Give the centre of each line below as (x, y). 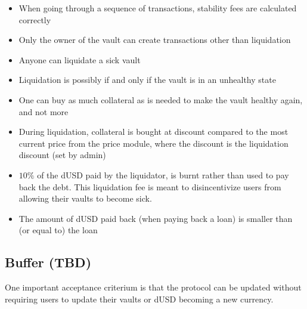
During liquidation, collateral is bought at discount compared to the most (153, 132)
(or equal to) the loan (58, 230)
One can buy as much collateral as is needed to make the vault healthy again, (161, 99)
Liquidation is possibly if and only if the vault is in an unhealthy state (147, 80)
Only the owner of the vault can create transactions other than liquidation (155, 40)
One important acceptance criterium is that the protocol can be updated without (153, 287)
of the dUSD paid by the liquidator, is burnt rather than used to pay (163, 174)
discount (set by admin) (62, 155)
